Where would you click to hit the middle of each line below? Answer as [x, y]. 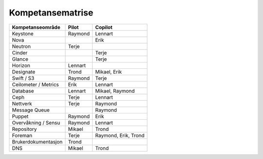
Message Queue [31, 110]
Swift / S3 [23, 78]
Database [23, 91]
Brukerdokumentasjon [37, 142]
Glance [20, 59]
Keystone [23, 33]
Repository [24, 129]
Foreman [22, 135]
